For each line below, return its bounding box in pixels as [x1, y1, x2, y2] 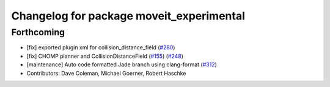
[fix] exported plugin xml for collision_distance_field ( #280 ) [26, 44, 175, 51]
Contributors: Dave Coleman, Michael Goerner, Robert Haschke [26, 69, 186, 77]
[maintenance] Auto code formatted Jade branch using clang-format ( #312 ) [26, 61, 217, 68]
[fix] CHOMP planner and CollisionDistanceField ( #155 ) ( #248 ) [26, 52, 183, 60]
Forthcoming [11, 27, 65, 38]
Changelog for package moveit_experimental [11, 9, 246, 23]
